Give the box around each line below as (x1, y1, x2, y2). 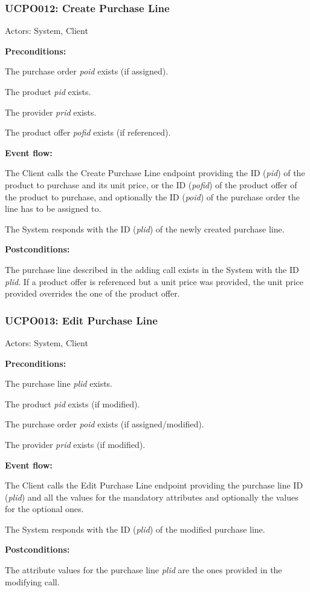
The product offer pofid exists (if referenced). (5, 126, 171, 139)
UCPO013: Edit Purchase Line (5, 312, 158, 327)
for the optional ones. (5, 502, 84, 515)
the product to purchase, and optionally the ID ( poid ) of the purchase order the (5, 190, 300, 203)
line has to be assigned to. (5, 202, 102, 215)
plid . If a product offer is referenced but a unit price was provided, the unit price (5, 275, 303, 288)
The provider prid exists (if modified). (5, 438, 146, 450)
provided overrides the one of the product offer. (5, 287, 180, 300)
